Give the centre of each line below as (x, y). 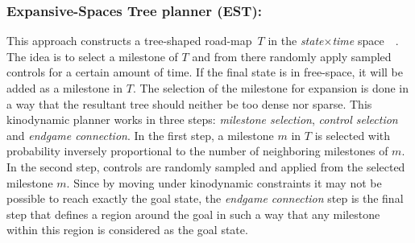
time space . (365, 41)
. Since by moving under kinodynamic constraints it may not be (224, 182)
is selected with (353, 135)
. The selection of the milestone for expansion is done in (271, 88)
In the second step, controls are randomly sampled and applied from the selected (206, 166)
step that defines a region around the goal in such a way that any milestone (193, 214)
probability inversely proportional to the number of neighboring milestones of (197, 151)
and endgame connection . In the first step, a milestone (140, 135)
